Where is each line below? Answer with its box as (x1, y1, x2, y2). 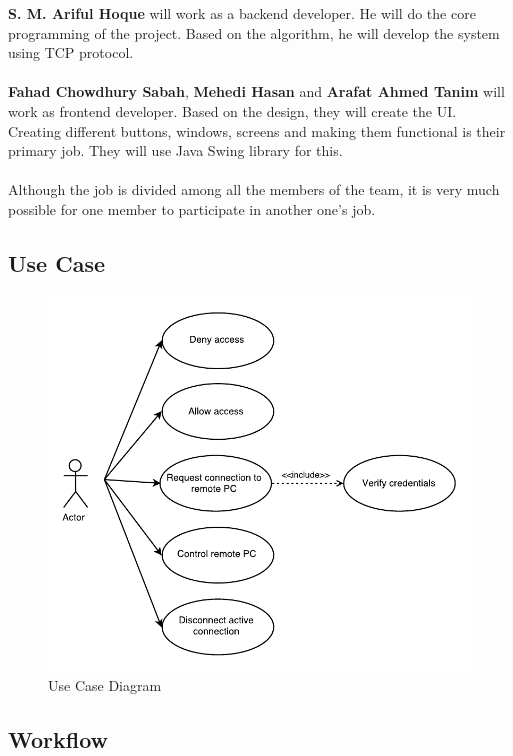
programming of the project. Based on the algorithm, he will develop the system (8, 22, 500, 43)
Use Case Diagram (48, 674, 162, 695)
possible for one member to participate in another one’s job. (8, 198, 376, 219)
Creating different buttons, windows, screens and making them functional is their (8, 120, 506, 141)
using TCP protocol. (8, 42, 134, 63)
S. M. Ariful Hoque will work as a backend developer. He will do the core (8, 3, 476, 23)
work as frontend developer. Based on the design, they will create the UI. (8, 100, 457, 121)
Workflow (8, 723, 109, 754)
